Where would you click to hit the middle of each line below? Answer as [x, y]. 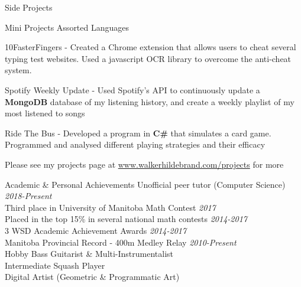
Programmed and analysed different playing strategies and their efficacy [135, 144]
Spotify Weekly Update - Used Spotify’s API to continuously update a [132, 89]
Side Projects [29, 7]
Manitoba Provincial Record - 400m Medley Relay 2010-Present [121, 242]
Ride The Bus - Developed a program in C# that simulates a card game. [138, 133]
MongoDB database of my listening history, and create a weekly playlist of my [150, 101]
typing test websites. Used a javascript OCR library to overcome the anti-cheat [148, 58]
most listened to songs [45, 113]
